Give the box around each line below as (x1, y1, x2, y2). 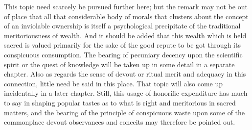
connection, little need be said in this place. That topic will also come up (4, 78, 223, 88)
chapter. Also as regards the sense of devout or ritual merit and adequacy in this (4, 69, 246, 79)
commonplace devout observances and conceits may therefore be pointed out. (4, 117, 235, 127)
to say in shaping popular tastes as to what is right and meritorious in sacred (4, 97, 236, 107)
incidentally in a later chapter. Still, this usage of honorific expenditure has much (4, 88, 248, 98)
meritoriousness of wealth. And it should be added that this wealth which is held (4, 30, 247, 40)
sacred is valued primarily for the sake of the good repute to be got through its (4, 40, 241, 50)
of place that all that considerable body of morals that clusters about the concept (4, 11, 249, 21)
